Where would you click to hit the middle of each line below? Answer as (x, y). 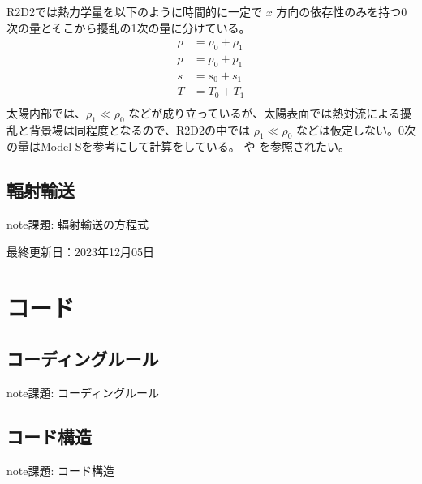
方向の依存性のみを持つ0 (342, 11)
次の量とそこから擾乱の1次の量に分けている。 (129, 27)
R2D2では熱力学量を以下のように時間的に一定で (134, 11)
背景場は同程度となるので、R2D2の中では (140, 129)
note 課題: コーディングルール (83, 392)
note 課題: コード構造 (61, 470)
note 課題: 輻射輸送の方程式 (78, 224)
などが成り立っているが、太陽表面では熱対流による (264, 112)
